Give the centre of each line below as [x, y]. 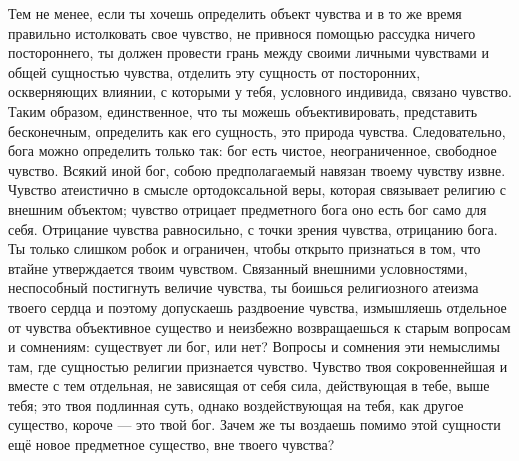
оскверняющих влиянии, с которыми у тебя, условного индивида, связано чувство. [260, 91]
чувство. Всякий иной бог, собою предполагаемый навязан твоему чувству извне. [257, 169]
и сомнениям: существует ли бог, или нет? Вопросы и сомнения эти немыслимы [254, 346]
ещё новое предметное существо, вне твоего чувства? [171, 444]
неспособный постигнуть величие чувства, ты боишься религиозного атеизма [243, 287]
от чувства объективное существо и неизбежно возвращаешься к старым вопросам [259, 326]
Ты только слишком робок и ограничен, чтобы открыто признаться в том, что [244, 248]
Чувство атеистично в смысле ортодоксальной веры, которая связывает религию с [257, 189]
